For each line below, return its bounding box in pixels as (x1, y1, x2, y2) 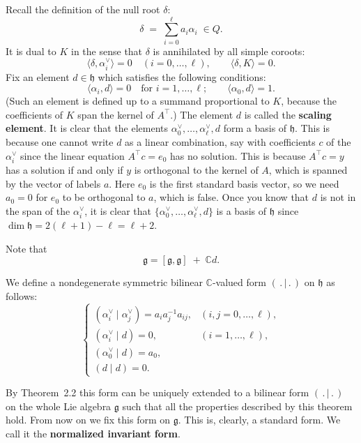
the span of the (6, 203, 70, 218)
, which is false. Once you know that (153, 190, 309, 204)
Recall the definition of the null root (6, 2, 160, 16)
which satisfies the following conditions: (98, 69, 266, 84)
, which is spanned (268, 162, 348, 177)
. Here (109, 176, 135, 190)
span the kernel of (77, 107, 154, 121)
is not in (320, 190, 356, 204)
